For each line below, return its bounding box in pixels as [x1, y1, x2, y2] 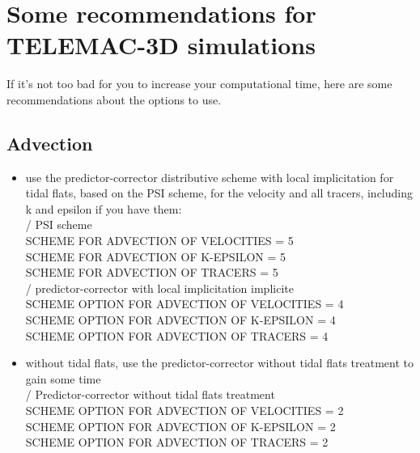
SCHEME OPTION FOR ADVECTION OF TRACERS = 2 [25, 434, 329, 451]
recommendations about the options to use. [6, 91, 222, 108]
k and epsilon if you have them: [25, 200, 182, 217]
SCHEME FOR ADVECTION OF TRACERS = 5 [25, 264, 278, 281]
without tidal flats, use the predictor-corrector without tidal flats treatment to [25, 354, 414, 371]
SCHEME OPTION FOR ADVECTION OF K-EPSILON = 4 [25, 311, 336, 328]
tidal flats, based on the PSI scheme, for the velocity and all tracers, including [25, 184, 413, 201]
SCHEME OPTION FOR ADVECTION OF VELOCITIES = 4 [25, 295, 344, 312]
